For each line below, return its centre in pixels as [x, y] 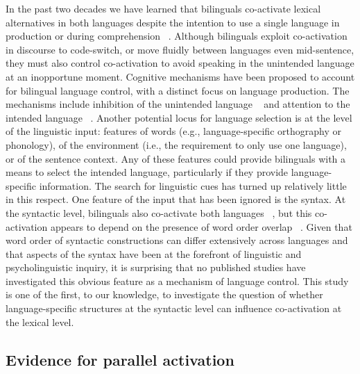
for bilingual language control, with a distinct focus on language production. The [178, 90]
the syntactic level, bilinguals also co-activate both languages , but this [159, 212]
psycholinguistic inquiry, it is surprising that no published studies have [156, 267]
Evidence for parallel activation [120, 359]
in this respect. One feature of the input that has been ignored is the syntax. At [176, 199]
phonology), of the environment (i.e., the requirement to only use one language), [176, 144]
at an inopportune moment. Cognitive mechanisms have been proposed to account [180, 76]
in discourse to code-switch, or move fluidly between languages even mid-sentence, [180, 49]
